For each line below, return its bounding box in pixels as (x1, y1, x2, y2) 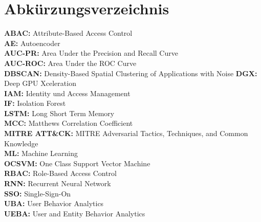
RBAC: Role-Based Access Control (4, 168, 117, 179)
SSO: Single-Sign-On (4, 188, 71, 198)
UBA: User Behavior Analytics (4, 198, 104, 209)
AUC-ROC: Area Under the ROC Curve (4, 57, 137, 68)
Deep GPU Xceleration (4, 78, 76, 88)
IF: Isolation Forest (4, 98, 66, 108)
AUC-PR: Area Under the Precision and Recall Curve (4, 48, 178, 58)
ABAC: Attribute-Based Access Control (4, 28, 133, 38)
